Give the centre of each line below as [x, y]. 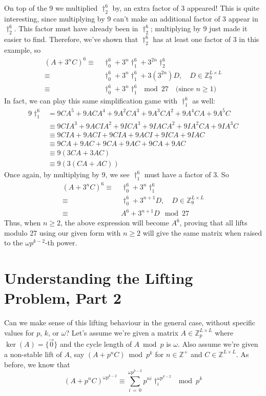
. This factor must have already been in [76, 28]
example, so [23, 49]
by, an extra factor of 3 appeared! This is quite [186, 8]
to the [14, 243]
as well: [204, 101]
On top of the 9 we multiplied [51, 8]
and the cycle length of [96, 344]
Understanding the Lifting [99, 278]
